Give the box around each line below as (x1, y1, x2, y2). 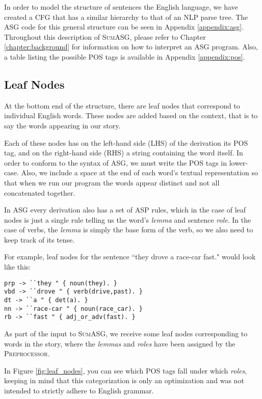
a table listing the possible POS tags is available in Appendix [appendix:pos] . (4, 51, 245, 62)
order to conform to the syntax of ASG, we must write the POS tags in (4, 157, 227, 168)
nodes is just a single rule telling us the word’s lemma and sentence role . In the (4, 214, 251, 225)
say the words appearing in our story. (4, 120, 121, 130)
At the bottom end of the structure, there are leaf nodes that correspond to (4, 100, 240, 111)
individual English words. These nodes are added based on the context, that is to (4, 110, 258, 121)
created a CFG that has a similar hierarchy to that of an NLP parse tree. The (4, 11, 248, 22)
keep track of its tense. (4, 234, 75, 245)
